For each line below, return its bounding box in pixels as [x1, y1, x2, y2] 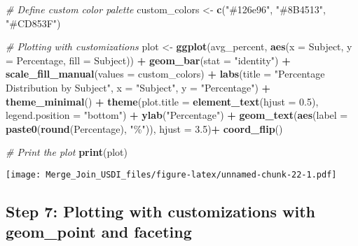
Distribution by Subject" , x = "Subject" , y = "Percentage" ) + [6, 80, 271, 94]
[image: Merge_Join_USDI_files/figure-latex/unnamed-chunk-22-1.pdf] [6, 169, 337, 180]
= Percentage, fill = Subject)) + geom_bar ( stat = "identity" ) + [6, 52, 291, 67]
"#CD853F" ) [6, 15, 61, 30]
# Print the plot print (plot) [6, 145, 128, 159]
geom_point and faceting [6, 221, 192, 243]
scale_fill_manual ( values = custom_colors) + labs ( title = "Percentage [6, 66, 325, 81]
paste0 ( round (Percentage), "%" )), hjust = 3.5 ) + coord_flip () [6, 121, 283, 136]
